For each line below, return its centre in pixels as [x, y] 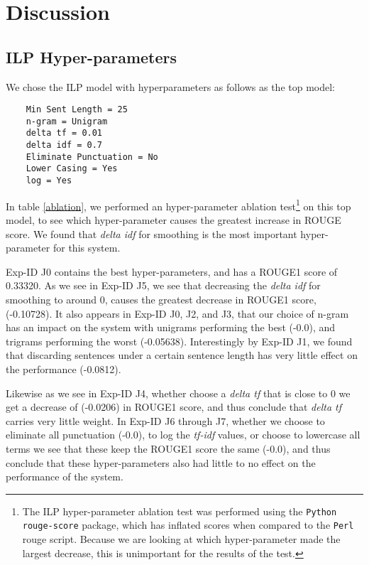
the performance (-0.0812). [64, 368]
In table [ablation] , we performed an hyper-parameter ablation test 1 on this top [178, 205]
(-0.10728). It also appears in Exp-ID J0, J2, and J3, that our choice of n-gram [177, 313]
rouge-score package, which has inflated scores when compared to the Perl [188, 525]
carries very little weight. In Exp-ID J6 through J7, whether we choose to [165, 420]
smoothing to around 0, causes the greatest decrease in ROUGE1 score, [161, 299]
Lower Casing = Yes [72, 169]
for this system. [87, 248]
